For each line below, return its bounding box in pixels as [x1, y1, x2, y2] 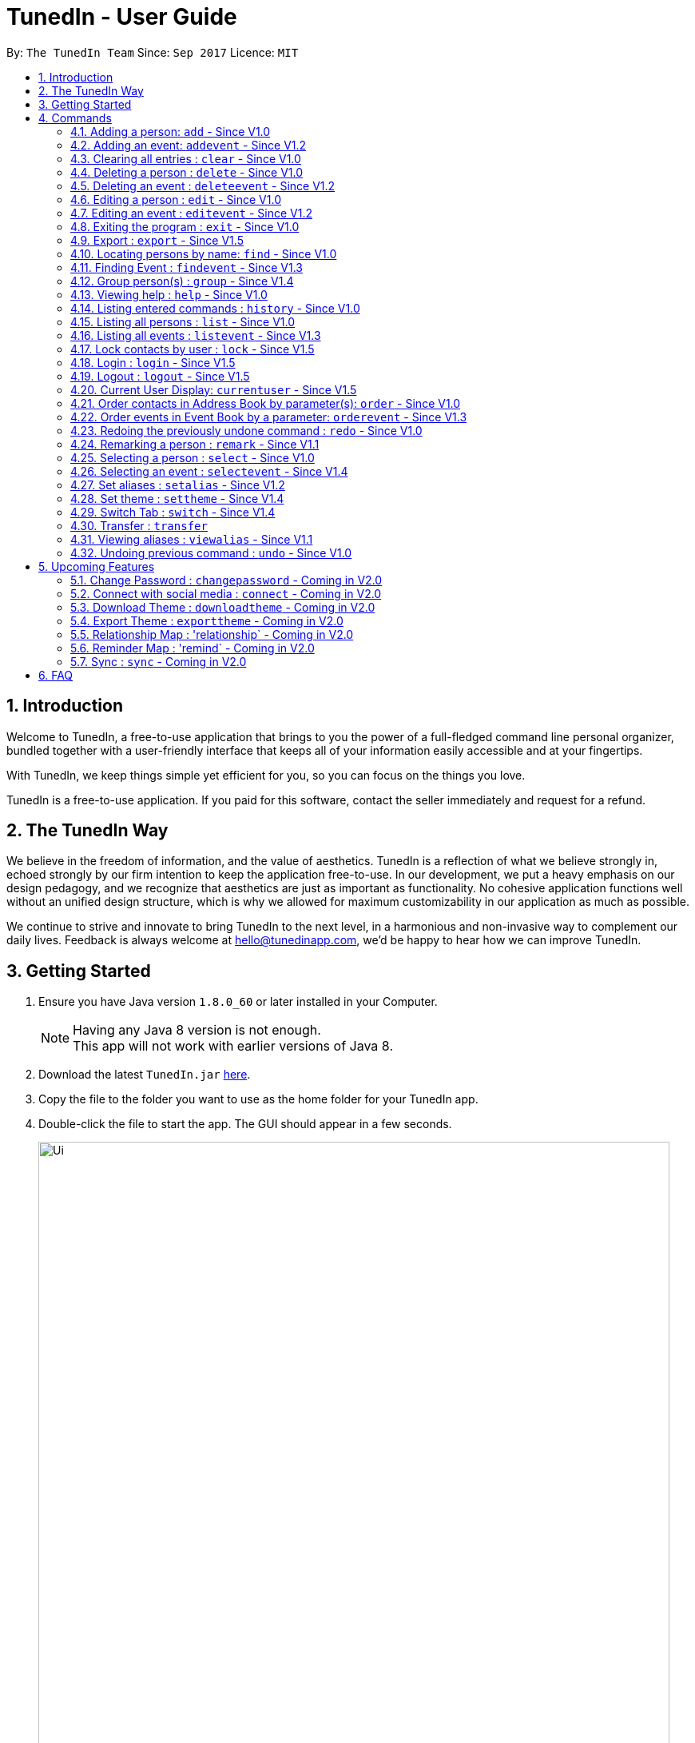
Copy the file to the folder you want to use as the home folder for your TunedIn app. [38, 1092, 479, 1107]
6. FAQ [38, 668, 73, 682]
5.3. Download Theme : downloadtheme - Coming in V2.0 [70, 600, 375, 614]
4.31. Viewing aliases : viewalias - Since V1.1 [70, 532, 313, 546]
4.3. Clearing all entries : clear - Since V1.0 [70, 151, 301, 166]
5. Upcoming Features [38, 559, 155, 573]
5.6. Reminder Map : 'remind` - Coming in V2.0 [70, 640, 315, 655]
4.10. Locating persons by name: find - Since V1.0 [70, 246, 337, 261]
